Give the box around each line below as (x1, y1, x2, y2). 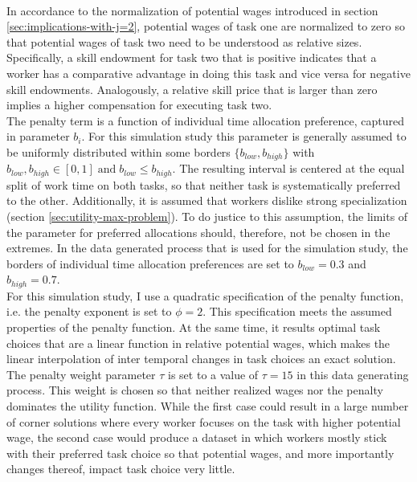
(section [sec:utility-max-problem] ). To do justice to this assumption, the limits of (6, 208, 408, 225)
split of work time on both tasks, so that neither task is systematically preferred (6, 176, 401, 193)
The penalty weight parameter (6, 366, 156, 382)
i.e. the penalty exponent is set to (6, 303, 172, 320)
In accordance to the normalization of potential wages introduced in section (6, 2, 378, 18)
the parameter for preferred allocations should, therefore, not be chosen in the (6, 223, 390, 240)
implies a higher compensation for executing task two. (6, 96, 272, 113)
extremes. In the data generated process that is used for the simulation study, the (6, 239, 408, 256)
